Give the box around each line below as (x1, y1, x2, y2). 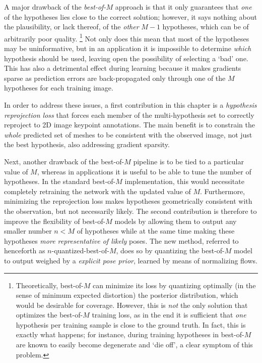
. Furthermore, (200, 186, 245, 196)
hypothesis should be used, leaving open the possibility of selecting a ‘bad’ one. (4, 53, 248, 63)
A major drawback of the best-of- (4, 2, 106, 12)
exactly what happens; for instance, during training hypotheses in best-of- (16, 329, 244, 340)
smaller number (4, 225, 52, 236)
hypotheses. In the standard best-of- (4, 176, 116, 187)
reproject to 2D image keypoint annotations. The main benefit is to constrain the (4, 119, 255, 130)
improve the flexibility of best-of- (4, 215, 106, 226)
